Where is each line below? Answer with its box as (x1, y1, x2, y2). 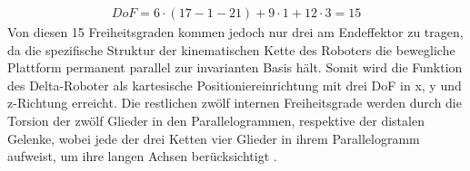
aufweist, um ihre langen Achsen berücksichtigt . (7, 147, 277, 166)
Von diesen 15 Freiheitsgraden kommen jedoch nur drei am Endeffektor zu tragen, (7, 23, 464, 42)
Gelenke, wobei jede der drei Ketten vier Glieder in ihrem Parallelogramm (7, 128, 420, 147)
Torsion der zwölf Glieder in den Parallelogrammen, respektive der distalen (7, 111, 425, 129)
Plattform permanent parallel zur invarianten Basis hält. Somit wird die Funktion (7, 58, 463, 77)
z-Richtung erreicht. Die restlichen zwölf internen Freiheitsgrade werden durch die (7, 93, 462, 112)
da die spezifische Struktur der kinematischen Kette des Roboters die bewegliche (7, 40, 455, 59)
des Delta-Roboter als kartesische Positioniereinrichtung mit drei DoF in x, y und (7, 75, 462, 94)
